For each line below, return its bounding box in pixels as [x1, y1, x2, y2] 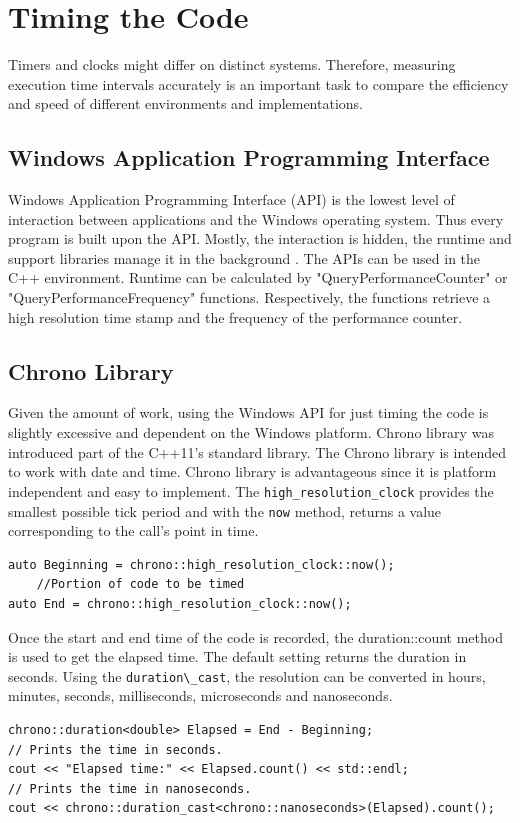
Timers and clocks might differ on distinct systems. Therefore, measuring [8, 54, 456, 75]
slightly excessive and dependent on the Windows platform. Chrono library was [8, 422, 494, 443]
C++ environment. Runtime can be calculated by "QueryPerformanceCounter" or [8, 267, 508, 288]
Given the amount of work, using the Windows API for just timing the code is [8, 402, 489, 423]
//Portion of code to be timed [36, 577, 245, 592]
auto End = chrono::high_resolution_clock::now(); [8, 596, 352, 611]
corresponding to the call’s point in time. [8, 520, 259, 541]
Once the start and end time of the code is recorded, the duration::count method [8, 626, 503, 647]
